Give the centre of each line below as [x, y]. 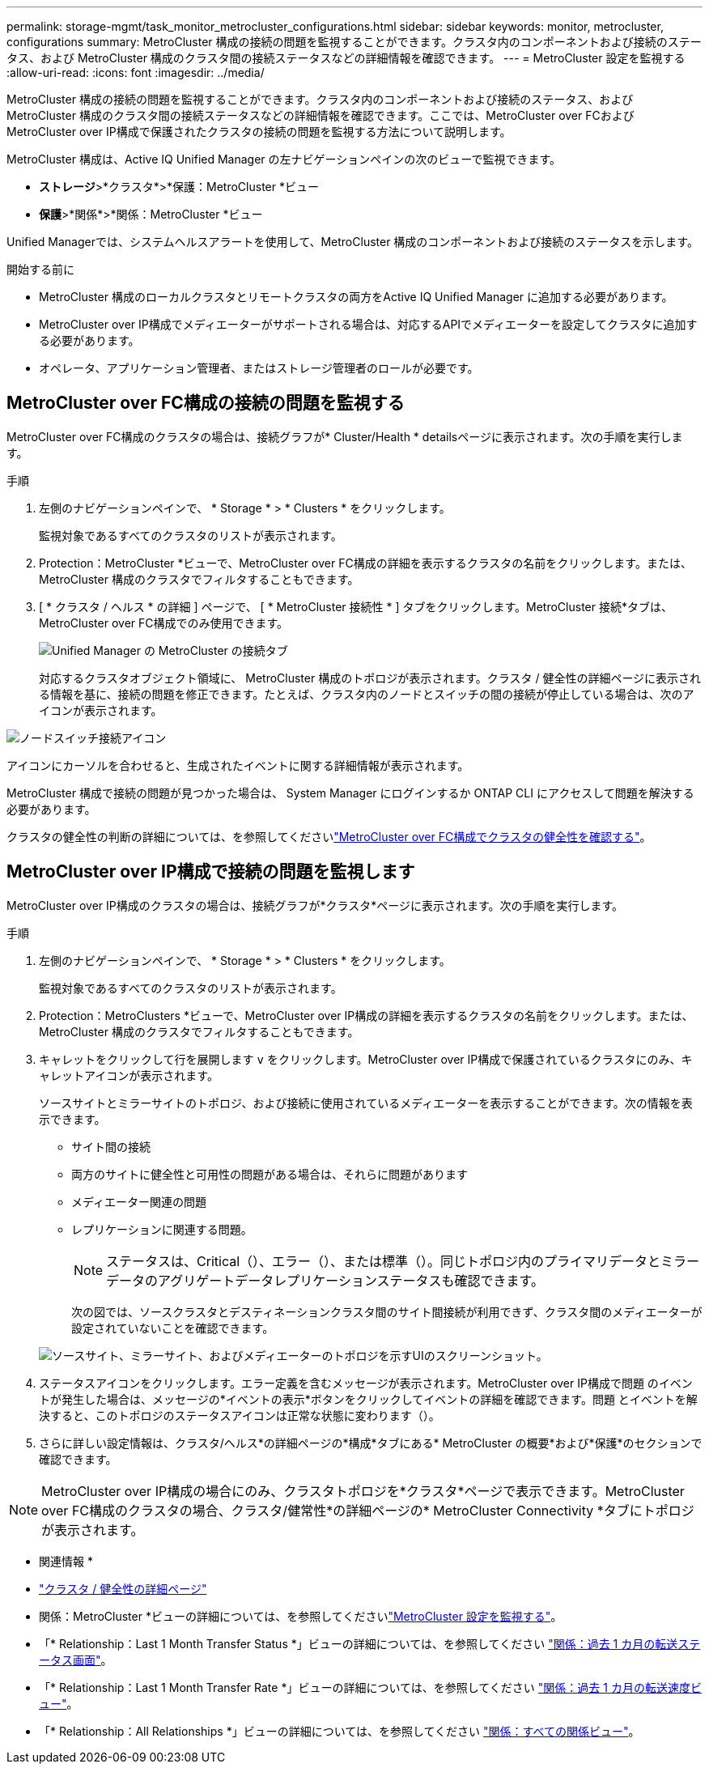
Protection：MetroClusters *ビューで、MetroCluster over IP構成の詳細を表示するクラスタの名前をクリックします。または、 [366, 1015]
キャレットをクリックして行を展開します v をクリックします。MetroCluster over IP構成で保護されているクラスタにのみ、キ [366, 1059]
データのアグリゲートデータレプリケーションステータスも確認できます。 [325, 1280]
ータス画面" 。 [76, 1660]
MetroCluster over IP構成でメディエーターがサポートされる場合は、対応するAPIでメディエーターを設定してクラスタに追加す [368, 324]
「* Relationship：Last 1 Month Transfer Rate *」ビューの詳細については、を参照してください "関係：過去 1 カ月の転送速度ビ [370, 1687]
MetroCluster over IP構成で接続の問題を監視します [211, 872]
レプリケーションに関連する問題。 [162, 1229]
